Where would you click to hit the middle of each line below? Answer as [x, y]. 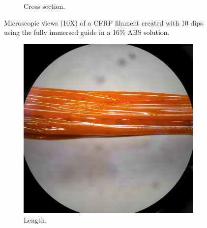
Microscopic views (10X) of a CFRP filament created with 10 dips [103, 22]
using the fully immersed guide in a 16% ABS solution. [87, 32]
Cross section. [44, 6]
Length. [35, 220]
